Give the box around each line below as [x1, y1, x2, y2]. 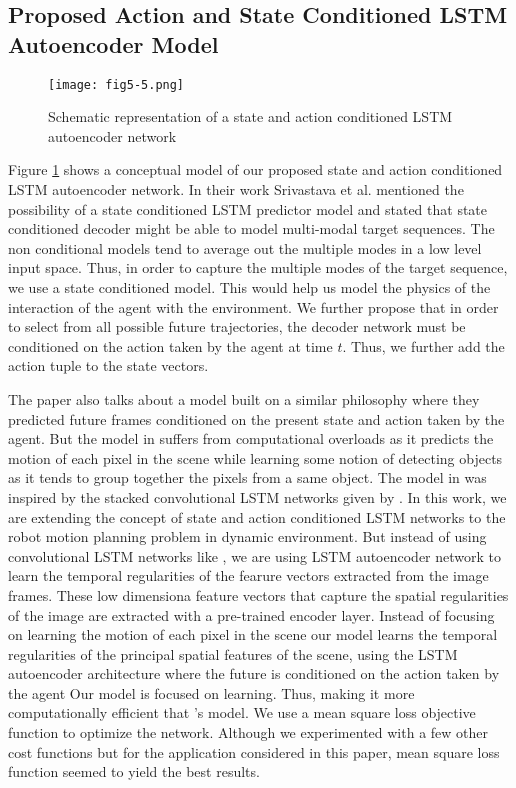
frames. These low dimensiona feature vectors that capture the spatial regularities [8, 584, 509, 605]
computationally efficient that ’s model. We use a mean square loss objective [8, 702, 476, 723]
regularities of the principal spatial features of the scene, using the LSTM [8, 643, 458, 664]
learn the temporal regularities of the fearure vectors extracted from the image [8, 565, 489, 586]
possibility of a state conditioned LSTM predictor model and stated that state [8, 198, 488, 219]
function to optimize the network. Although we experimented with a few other [8, 722, 489, 743]
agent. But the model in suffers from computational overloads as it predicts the [8, 428, 494, 449]
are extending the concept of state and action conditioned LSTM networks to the [8, 506, 506, 527]
